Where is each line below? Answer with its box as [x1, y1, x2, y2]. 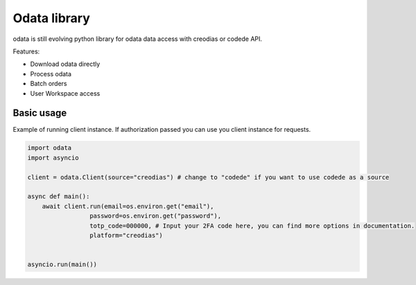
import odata [27, 144, 72, 152]
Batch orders [30, 80, 67, 88]
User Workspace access [30, 89, 101, 97]
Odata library [12, 10, 90, 26]
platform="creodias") [89, 231, 163, 239]
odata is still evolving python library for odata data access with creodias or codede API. [12, 35, 263, 43]
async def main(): [27, 193, 90, 200]
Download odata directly [30, 60, 101, 69]
